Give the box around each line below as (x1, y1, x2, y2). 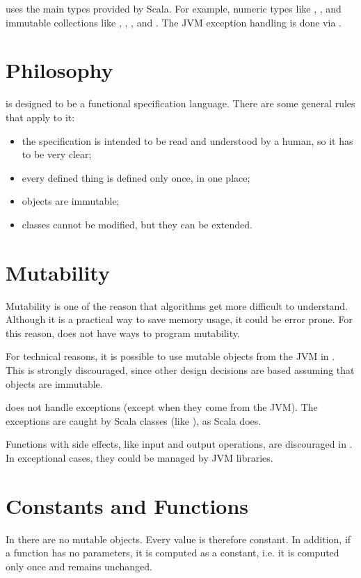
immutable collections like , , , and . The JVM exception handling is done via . (6, 15, 342, 29)
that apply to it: (6, 109, 75, 124)
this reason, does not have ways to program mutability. (6, 325, 240, 340)
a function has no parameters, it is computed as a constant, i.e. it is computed (6, 545, 339, 560)
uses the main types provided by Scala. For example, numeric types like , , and (6, 1, 342, 15)
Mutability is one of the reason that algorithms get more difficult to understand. (6, 298, 348, 313)
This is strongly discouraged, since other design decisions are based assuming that (6, 362, 355, 377)
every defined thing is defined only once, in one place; (22, 170, 250, 185)
